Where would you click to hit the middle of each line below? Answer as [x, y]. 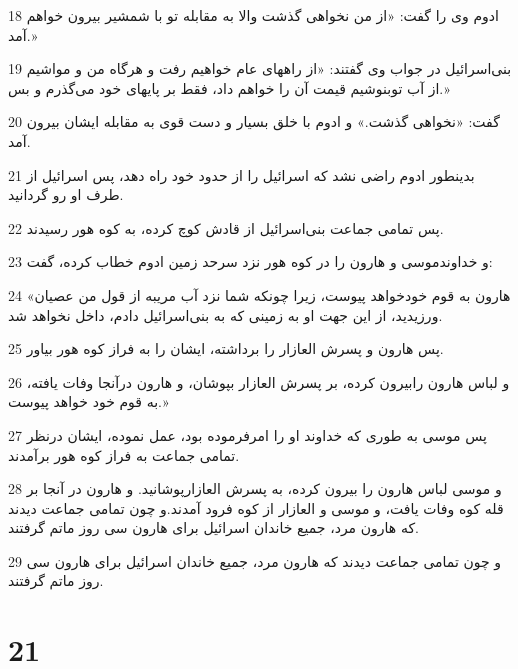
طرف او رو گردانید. [66, 194]
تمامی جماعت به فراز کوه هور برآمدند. [124, 454]
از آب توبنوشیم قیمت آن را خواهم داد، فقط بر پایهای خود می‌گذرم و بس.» [229, 87]
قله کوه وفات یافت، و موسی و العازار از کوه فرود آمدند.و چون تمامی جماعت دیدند [256, 507]
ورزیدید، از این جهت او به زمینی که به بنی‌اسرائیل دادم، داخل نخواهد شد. [225, 314]
